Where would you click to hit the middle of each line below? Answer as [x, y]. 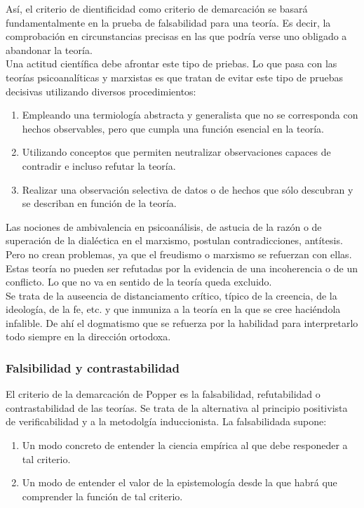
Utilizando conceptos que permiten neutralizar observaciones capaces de [176, 152]
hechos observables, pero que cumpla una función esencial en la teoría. [173, 128]
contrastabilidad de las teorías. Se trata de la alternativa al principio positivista [177, 407]
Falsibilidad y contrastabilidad [93, 367]
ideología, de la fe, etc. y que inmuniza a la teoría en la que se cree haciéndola [173, 309]
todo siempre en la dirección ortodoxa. [88, 336]
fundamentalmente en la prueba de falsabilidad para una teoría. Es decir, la [168, 22]
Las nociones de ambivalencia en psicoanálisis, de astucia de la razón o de [164, 226]
